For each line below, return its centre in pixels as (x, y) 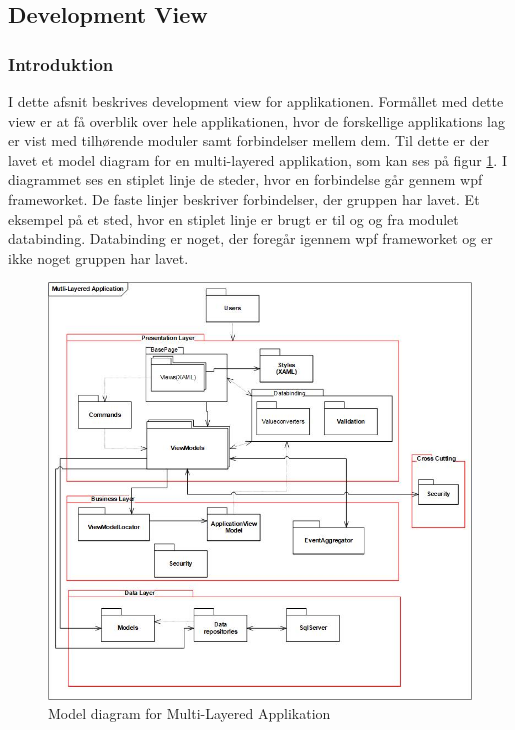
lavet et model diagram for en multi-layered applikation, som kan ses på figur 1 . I (257, 159)
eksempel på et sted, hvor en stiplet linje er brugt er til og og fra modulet (233, 218)
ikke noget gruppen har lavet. (98, 257)
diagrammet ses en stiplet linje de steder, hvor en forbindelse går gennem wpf (245, 179)
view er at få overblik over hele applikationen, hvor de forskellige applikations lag (256, 120)
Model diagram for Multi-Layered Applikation (189, 713)
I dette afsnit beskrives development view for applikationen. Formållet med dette (256, 101)
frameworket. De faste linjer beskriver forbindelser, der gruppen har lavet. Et (244, 198)
